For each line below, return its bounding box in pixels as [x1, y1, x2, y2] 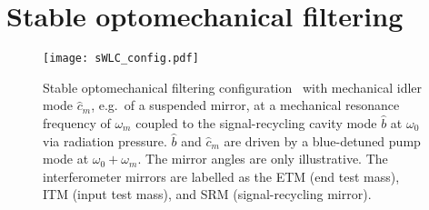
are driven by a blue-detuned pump [224, 131, 421, 150]
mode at [43, 149, 89, 168]
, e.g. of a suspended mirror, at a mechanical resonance [91, 95, 400, 115]
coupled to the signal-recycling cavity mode [135, 113, 377, 132]
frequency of [43, 113, 111, 132]
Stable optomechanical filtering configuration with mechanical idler [43, 77, 423, 96]
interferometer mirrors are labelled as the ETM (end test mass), [43, 166, 400, 185]
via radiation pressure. [43, 131, 167, 150]
